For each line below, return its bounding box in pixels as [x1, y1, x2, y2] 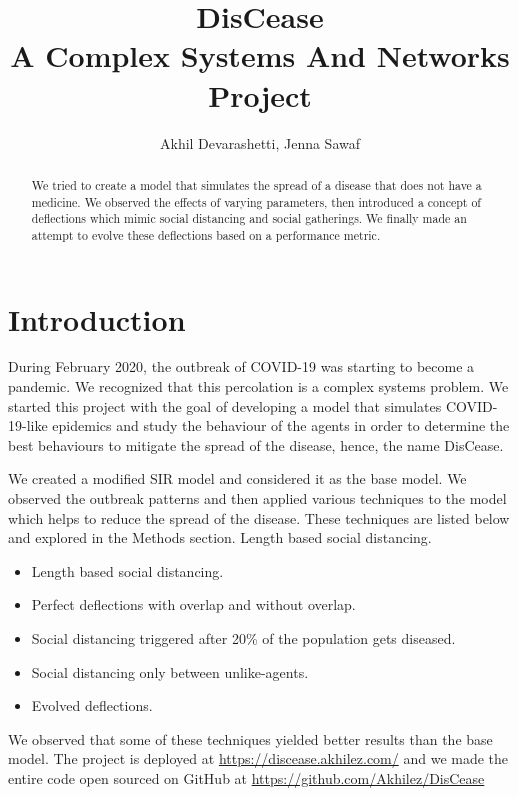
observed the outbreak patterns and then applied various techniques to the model [8, 488, 507, 509]
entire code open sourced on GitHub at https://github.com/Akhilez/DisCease [8, 767, 485, 788]
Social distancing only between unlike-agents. [31, 661, 309, 682]
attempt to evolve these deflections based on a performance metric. [31, 226, 381, 243]
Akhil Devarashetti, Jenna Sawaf [159, 132, 361, 153]
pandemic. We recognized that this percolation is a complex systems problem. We [8, 376, 509, 397]
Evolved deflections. [31, 695, 153, 716]
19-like [8, 415, 48, 436]
